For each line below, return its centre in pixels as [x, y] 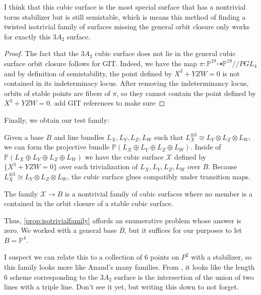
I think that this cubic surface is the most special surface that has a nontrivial [125, 7]
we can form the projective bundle [57, 147]
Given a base [24, 137]
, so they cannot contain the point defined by [186, 93]
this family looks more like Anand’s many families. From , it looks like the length [129, 267]
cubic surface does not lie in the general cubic [165, 53]
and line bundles [79, 137]
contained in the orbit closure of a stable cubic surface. [89, 203]
